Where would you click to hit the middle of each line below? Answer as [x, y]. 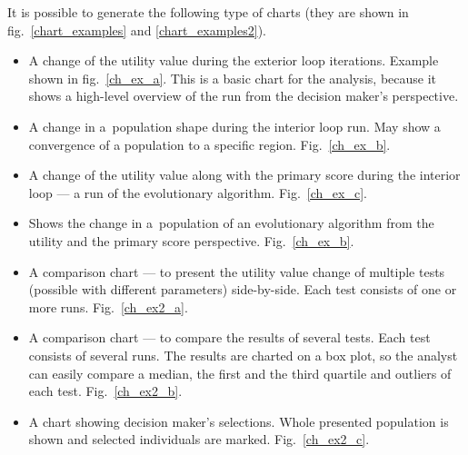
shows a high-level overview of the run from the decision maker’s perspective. [244, 96]
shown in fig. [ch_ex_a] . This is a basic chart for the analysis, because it [233, 78]
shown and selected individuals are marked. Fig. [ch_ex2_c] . [199, 439]
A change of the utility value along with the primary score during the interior [244, 175]
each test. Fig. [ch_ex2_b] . [105, 391]
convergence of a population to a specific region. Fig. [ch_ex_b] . [209, 144]
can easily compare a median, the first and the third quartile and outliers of [240, 373]
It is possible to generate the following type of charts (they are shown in [208, 12]
